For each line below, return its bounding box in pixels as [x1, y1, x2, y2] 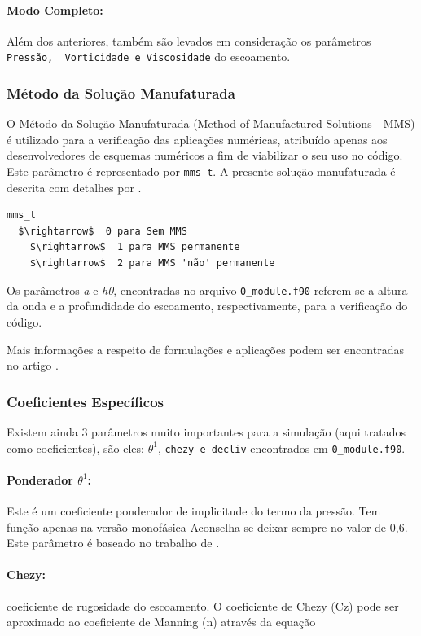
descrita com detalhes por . [7, 178, 142, 195]
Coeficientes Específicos [7, 391, 164, 411]
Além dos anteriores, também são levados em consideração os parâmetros [7, 32, 371, 49]
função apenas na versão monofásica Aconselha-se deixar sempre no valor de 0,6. [7, 518, 408, 535]
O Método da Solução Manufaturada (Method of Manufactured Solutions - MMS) [7, 115, 415, 132]
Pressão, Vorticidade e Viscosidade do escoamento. [7, 48, 291, 65]
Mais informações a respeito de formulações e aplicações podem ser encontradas [7, 340, 404, 357]
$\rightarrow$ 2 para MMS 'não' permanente [29, 257, 275, 270]
